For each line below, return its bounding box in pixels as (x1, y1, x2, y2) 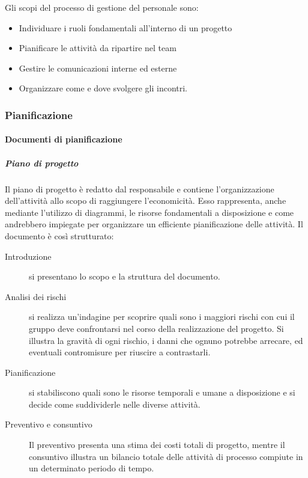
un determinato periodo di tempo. (29, 462, 154, 474)
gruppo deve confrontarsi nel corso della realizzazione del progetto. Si (29, 322, 284, 334)
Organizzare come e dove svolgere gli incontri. (19, 82, 187, 94)
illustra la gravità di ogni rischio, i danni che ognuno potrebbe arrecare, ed (29, 334, 303, 346)
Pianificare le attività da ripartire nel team (19, 41, 177, 54)
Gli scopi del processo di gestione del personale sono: (5, 1, 199, 13)
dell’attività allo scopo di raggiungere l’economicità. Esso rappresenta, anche (5, 194, 286, 207)
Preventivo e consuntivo (5, 418, 92, 431)
